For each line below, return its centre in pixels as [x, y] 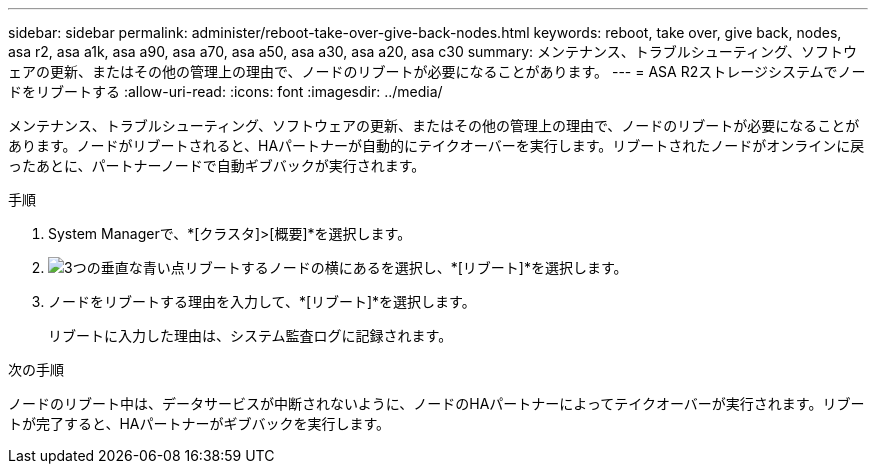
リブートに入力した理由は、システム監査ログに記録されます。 [250, 335]
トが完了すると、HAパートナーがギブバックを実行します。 [199, 423]
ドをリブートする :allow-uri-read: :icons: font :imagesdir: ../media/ [225, 91]
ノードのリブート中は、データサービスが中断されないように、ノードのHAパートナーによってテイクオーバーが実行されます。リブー [436, 403]
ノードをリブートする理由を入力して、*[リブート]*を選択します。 [262, 301]
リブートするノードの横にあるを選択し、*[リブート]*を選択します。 [406, 267]
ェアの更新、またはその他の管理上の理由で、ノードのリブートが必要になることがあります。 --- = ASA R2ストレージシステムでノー [437, 71]
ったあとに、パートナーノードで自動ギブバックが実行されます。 [217, 165]
